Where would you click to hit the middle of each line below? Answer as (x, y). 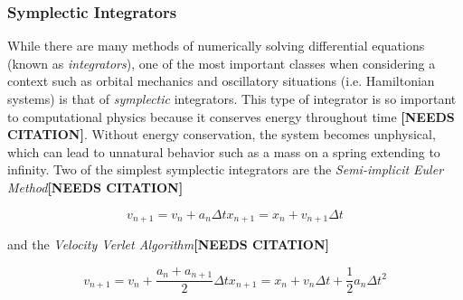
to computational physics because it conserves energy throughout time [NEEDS (231, 116)
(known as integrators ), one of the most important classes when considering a (222, 63)
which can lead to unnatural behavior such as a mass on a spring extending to (224, 151)
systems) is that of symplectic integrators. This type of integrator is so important (232, 98)
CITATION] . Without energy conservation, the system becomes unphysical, (222, 134)
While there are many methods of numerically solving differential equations (216, 46)
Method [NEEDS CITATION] (95, 187)
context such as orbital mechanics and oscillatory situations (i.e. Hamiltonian (221, 81)
